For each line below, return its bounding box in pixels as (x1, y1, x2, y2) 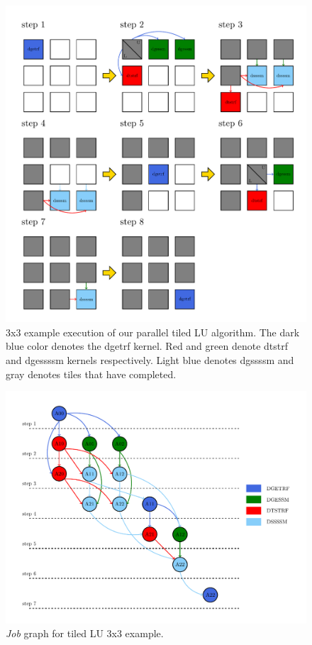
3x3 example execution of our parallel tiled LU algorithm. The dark (6, 324, 300, 339)
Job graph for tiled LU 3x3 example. (6, 626, 164, 641)
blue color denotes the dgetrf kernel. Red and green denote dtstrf (6, 338, 288, 353)
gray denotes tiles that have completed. (6, 366, 177, 381)
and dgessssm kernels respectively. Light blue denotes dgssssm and (6, 353, 294, 367)
